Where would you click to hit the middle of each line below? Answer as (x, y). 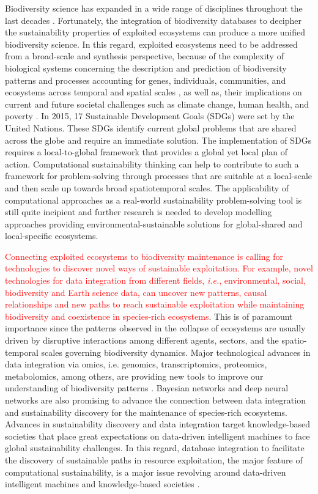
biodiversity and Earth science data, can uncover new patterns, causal (136, 292)
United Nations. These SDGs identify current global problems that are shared (151, 127)
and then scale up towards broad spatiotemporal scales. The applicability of (147, 187)
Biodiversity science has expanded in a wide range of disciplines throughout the (154, 8)
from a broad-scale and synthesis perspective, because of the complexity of (144, 56)
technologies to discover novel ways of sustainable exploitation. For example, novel (159, 268)
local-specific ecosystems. (52, 236)
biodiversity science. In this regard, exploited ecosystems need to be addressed (151, 44)
